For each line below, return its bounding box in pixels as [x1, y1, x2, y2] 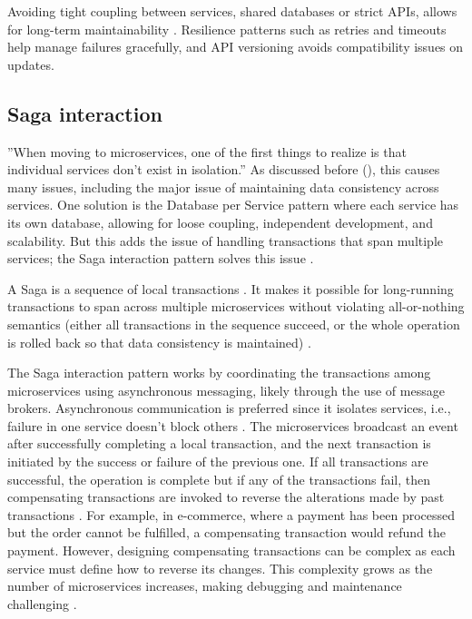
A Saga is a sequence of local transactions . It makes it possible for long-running [7, 279, 454, 298]
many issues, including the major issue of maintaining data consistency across [7, 177, 439, 196]
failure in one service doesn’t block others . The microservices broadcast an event [7, 416, 458, 435]
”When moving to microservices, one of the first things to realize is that [7, 142, 407, 161]
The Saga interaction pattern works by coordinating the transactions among [7, 363, 431, 382]
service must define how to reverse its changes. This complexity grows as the [7, 558, 433, 577]
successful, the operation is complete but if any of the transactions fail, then [7, 469, 431, 488]
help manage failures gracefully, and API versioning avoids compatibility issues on [7, 37, 464, 56]
